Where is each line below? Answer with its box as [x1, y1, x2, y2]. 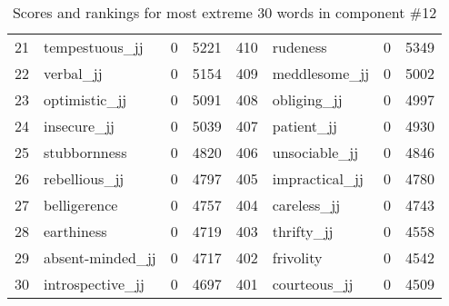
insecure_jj [44, 115, 115, 136]
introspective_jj [44, 273, 145, 294]
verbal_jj [44, 63, 103, 84]
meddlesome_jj [272, 63, 370, 84]
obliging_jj [272, 89, 343, 110]
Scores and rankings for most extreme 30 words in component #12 [12, 2, 437, 23]
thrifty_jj [272, 221, 334, 242]
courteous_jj [272, 273, 354, 294]
